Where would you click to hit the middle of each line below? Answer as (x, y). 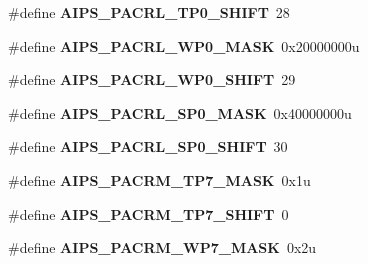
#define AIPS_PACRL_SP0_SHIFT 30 (148, 146)
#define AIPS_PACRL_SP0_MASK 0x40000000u (180, 112)
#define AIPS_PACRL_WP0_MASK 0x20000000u (184, 45)
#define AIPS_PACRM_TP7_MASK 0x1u (159, 179)
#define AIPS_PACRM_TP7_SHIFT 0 (148, 213)
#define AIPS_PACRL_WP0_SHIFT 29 (152, 79)
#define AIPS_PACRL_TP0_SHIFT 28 (149, 12)
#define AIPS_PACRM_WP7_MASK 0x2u (162, 247)
